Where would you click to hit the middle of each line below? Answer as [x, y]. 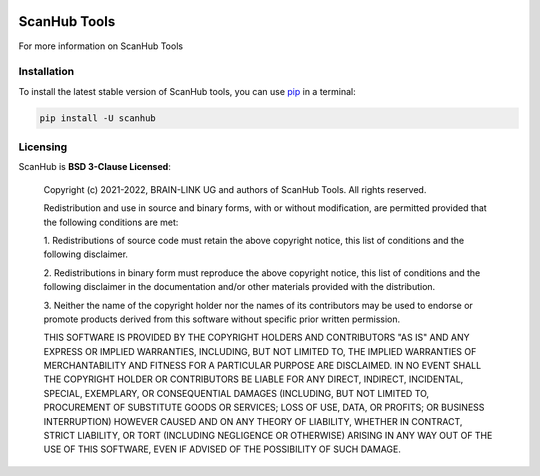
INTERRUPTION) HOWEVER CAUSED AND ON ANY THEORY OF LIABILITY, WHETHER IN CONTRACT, [253, 421]
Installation [46, 72]
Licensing [43, 147]
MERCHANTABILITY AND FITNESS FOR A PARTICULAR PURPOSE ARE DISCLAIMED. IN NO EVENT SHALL [262, 366]
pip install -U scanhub [98, 118]
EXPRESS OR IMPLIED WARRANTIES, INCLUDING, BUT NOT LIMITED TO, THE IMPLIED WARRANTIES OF [260, 351]
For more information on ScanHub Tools [101, 46]
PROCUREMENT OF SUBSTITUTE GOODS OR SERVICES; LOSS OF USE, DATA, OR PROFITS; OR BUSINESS [264, 407]
